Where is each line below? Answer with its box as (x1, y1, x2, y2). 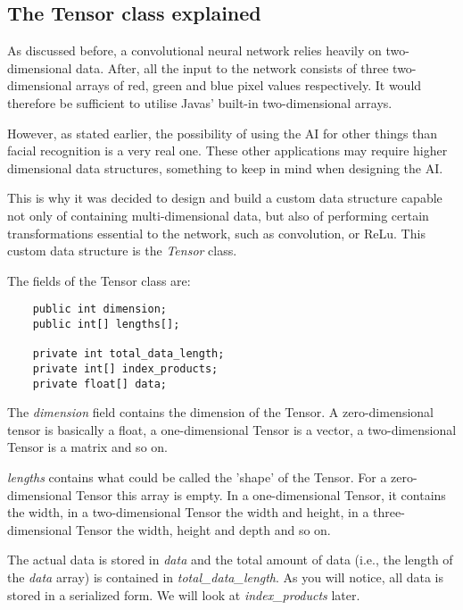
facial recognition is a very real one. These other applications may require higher (7, 141, 448, 160)
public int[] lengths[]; (32, 317, 180, 330)
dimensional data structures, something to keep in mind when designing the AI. (7, 158, 443, 177)
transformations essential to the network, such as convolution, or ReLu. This (7, 223, 426, 242)
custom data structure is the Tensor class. (7, 241, 237, 260)
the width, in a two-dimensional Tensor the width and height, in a (7, 503, 369, 522)
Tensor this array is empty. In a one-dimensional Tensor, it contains (76, 485, 446, 504)
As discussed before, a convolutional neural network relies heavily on (7, 41, 382, 60)
